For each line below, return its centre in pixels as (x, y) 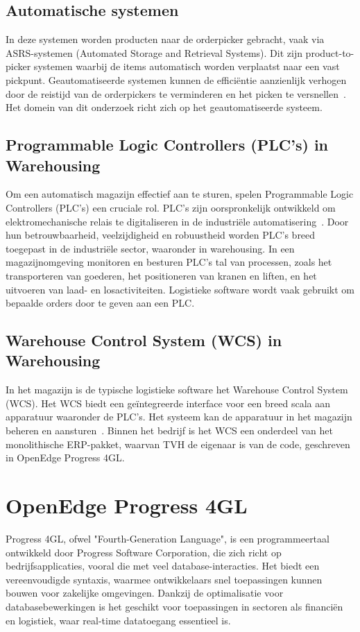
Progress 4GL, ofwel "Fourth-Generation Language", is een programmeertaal (168, 538)
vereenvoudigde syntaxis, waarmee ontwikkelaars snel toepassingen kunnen (164, 579)
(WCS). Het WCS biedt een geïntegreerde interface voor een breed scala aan (168, 403)
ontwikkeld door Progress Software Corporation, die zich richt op (144, 552)
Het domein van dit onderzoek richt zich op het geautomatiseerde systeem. (164, 107)
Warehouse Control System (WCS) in (144, 340)
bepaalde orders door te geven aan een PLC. (100, 303)
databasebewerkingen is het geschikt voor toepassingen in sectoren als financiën (174, 606)
